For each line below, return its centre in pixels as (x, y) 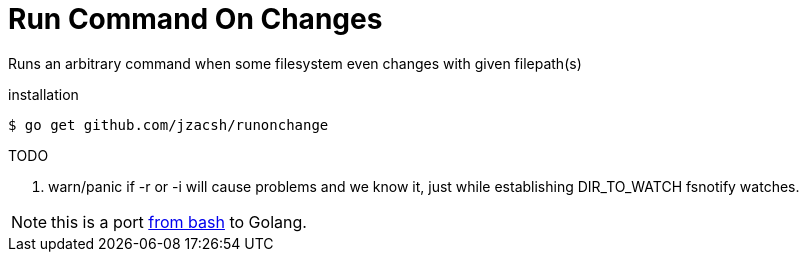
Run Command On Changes (195, 19)
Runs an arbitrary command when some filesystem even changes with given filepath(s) (295, 63)
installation (43, 94)
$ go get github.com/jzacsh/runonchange (168, 124)
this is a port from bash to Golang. (179, 221)
